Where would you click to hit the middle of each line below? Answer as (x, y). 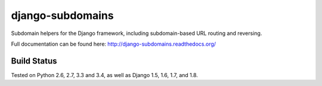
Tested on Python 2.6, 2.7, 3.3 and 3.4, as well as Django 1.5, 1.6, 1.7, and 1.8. (104, 75)
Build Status (34, 61)
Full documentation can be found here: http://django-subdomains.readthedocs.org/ (114, 44)
